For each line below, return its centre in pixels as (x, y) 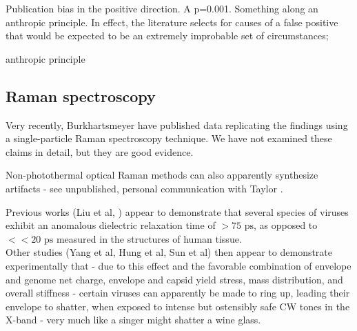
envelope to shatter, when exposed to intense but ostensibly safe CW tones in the (178, 306)
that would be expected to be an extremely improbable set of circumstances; (167, 36)
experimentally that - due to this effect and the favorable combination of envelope (178, 265)
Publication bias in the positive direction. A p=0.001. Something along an (162, 8)
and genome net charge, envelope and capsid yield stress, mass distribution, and (174, 279)
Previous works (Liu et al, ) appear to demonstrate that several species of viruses (177, 211)
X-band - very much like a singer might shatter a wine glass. (133, 320)
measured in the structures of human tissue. (149, 238)
